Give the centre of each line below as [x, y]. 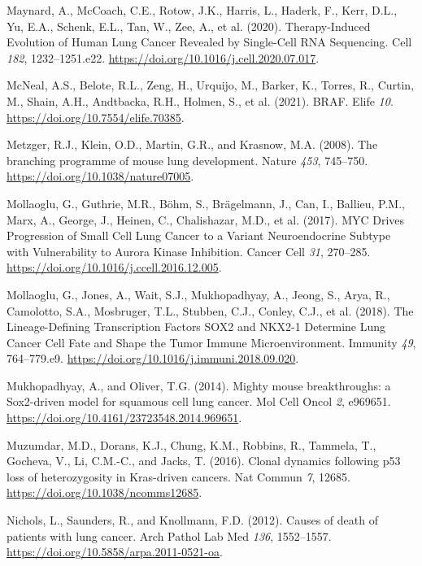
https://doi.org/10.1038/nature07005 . [100, 176]
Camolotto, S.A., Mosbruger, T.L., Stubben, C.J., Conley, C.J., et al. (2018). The [210, 310]
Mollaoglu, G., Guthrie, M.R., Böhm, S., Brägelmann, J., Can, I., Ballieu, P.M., [206, 203]
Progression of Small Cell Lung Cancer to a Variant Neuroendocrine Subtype [199, 235]
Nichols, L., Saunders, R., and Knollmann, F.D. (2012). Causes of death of [192, 520]
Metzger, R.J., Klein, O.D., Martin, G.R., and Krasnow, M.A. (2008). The [192, 144]
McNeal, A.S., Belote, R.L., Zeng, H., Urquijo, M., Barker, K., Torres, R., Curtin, [211, 85]
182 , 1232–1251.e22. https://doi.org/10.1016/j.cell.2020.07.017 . [163, 57]
